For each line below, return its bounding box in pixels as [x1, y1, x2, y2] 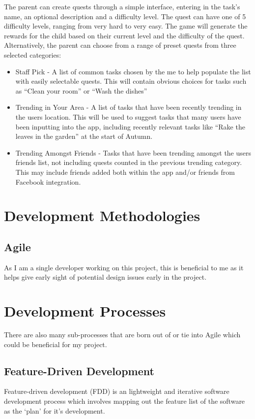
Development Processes [4, 301, 166, 321]
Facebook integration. [15, 176, 81, 187]
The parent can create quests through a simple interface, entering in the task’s [4, 1, 240, 11]
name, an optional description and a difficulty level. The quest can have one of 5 [4, 11, 246, 21]
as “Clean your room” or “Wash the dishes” [15, 85, 147, 96]
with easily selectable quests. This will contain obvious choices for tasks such [15, 76, 247, 86]
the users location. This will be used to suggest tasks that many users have [15, 111, 241, 122]
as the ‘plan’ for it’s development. [4, 405, 105, 416]
